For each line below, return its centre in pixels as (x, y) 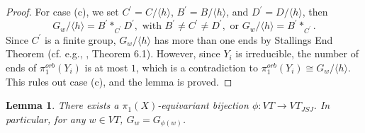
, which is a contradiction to (197, 68)
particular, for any (46, 118)
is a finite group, (80, 39)
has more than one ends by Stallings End (243, 39)
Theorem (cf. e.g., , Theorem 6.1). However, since (113, 53)
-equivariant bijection (203, 105)
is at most (106, 68)
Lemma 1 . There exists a (62, 105)
